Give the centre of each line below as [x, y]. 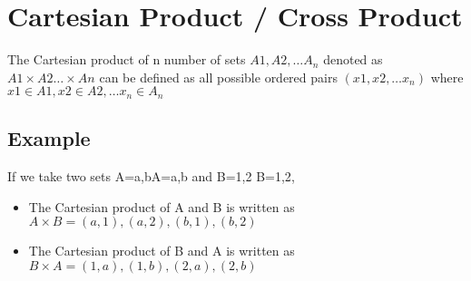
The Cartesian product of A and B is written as [162, 206]
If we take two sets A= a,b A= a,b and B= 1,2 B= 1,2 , [151, 175]
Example [49, 138]
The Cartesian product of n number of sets [127, 59]
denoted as [353, 59]
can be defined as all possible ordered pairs [218, 77]
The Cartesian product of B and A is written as [162, 251]
